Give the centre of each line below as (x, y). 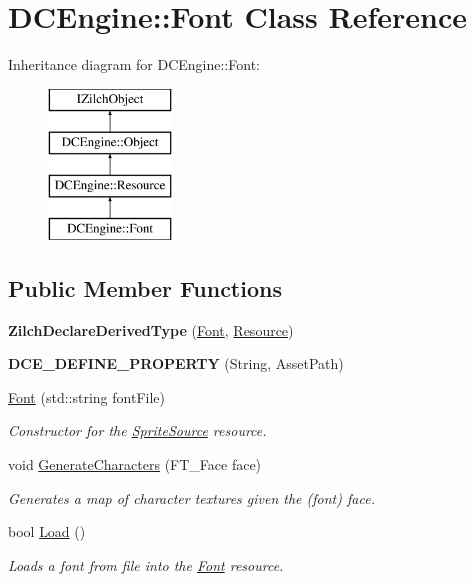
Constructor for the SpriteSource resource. (137, 430)
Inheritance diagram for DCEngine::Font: (134, 64)
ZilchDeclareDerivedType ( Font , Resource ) (151, 329)
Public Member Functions (145, 287)
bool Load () (47, 531)
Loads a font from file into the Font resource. (146, 564)
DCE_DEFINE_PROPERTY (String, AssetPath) (176, 363)
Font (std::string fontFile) (86, 396)
